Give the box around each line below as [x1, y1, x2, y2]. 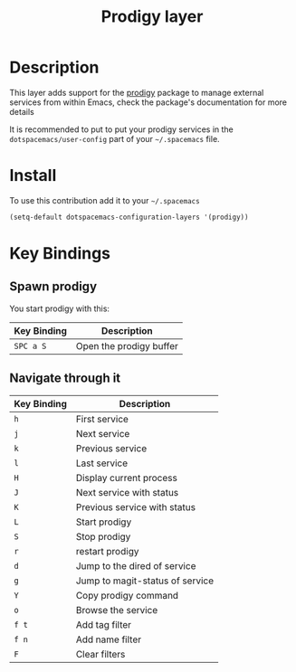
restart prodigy [75, 544, 139, 557]
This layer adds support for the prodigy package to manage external [9, 87, 264, 98]
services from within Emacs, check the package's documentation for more [9, 97, 288, 108]
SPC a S [14, 341, 47, 351]
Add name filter [75, 633, 142, 646]
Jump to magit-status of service [75, 574, 215, 587]
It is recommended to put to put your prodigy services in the [9, 124, 234, 135]
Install [9, 166, 57, 186]
